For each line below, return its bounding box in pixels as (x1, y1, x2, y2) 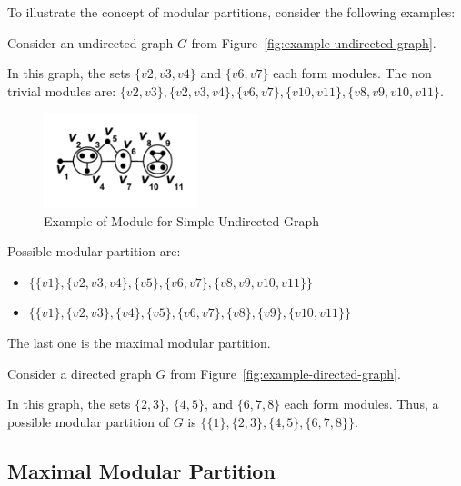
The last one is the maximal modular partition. (7, 333, 271, 352)
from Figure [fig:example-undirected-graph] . (191, 33, 436, 52)
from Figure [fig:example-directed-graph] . (170, 363, 401, 382)
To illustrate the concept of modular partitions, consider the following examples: (7, 3, 456, 21)
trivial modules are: (7, 81, 116, 100)
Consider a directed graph (7, 363, 152, 382)
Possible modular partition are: (7, 242, 181, 261)
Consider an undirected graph (7, 33, 174, 52)
